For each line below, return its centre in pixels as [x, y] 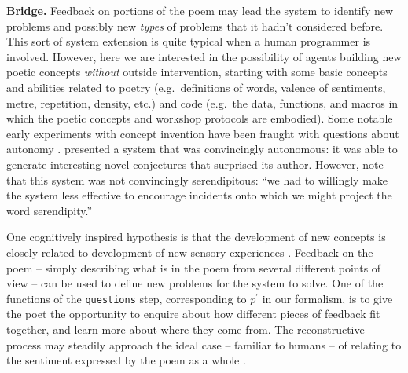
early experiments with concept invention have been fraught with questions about [203, 133]
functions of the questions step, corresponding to [127, 298]
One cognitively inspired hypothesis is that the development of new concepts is [196, 237]
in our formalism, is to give [327, 298]
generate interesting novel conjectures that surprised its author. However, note [195, 164]
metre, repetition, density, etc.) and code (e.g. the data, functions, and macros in [202, 102]
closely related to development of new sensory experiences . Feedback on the [190, 252]
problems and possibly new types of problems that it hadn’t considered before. [195, 26]
